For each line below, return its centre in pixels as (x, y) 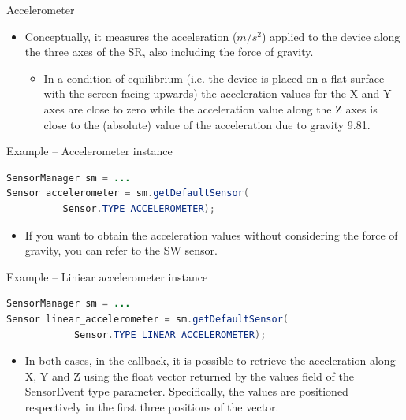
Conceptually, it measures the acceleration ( (131, 36)
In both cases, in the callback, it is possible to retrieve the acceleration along (210, 361)
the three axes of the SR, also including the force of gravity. (169, 52)
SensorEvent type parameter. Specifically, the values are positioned (186, 391)
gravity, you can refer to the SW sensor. (121, 250)
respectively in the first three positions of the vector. (152, 406)
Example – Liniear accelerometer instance (107, 276)
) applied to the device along (331, 36)
